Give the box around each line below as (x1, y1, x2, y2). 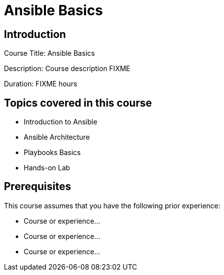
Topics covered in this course (4, 96, 152, 109)
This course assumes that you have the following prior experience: (4, 201, 221, 210)
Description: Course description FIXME (4, 64, 130, 73)
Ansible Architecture (24, 133, 90, 142)
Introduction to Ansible (24, 118, 98, 126)
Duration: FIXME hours (4, 79, 77, 88)
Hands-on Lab (24, 163, 70, 172)
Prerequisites (4, 180, 71, 193)
